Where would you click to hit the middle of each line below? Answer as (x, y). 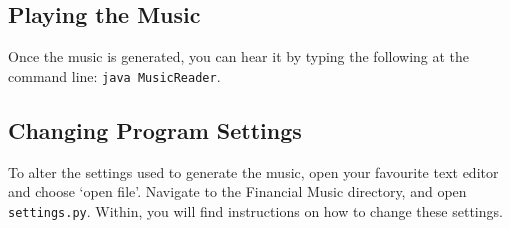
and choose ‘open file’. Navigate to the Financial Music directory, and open (237, 191)
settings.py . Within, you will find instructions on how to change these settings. (255, 210)
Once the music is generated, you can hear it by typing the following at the (239, 56)
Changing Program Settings (155, 129)
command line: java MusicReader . (114, 75)
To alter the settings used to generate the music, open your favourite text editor (253, 171)
